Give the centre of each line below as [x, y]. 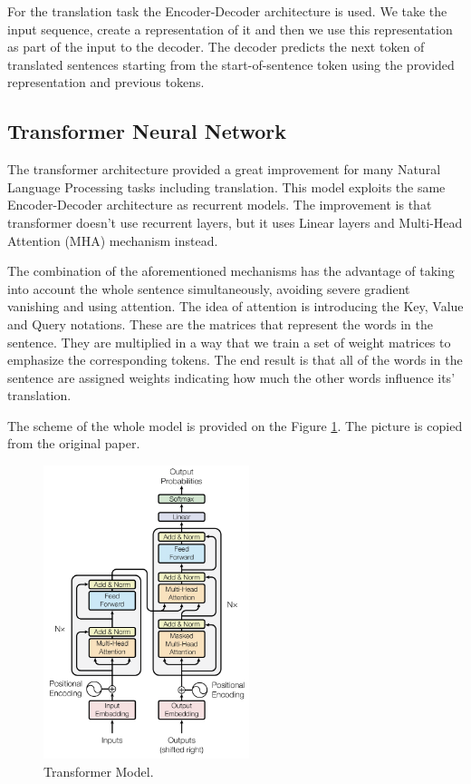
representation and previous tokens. [106, 82]
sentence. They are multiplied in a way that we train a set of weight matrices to [229, 342]
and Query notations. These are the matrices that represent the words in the [220, 323]
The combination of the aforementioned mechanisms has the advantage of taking [231, 271]
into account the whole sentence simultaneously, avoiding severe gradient [209, 288]
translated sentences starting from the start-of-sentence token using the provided [231, 64]
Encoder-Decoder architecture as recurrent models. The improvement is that [220, 205]
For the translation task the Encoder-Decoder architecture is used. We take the [227, 11]
